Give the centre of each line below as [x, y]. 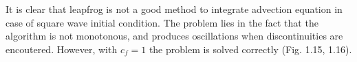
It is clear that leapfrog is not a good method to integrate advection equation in [174, 9]
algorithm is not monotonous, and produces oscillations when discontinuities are [174, 36]
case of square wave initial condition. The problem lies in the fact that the [162, 22]
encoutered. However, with [62, 49]
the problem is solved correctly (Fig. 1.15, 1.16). [250, 49]
